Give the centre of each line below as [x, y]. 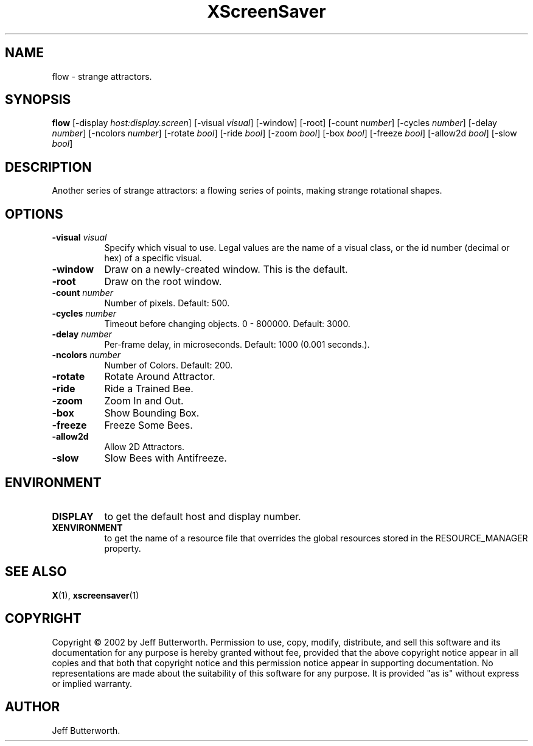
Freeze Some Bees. [148, 425]
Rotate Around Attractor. [160, 377]
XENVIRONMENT [87, 527]
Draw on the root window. [163, 282]
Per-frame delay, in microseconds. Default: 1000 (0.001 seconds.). [237, 345]
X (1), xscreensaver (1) [96, 595]
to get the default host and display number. [203, 516]
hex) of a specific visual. [153, 258]
